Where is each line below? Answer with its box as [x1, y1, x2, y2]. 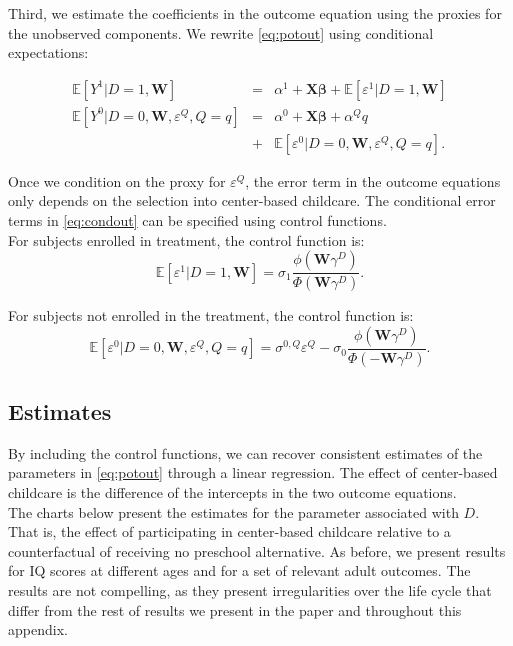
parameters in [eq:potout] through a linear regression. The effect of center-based [8, 462, 498, 483]
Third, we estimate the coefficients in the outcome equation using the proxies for [8, 3, 502, 23]
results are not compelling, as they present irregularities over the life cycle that [8, 579, 492, 600]
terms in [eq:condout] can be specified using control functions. [8, 210, 387, 231]
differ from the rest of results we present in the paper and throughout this [8, 599, 462, 620]
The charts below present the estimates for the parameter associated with [8, 501, 459, 522]
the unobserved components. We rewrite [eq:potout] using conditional [8, 22, 434, 43]
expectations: [8, 42, 89, 63]
